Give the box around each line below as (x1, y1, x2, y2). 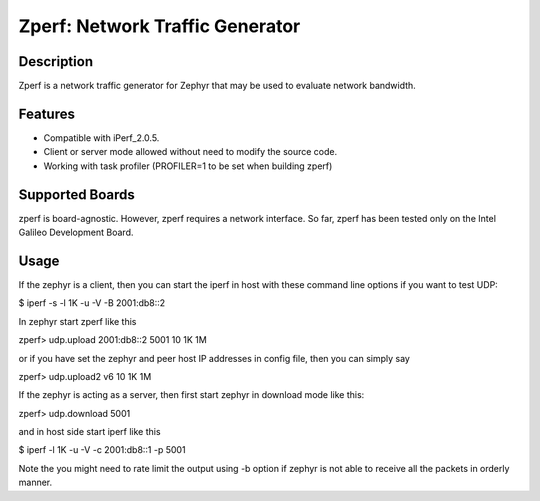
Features (18, 105, 75, 122)
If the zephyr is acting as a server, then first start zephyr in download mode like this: (18, 389, 365, 401)
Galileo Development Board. (18, 226, 134, 239)
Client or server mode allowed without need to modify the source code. (43, 146, 338, 158)
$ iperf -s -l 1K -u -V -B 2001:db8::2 (18, 297, 166, 309)
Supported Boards (18, 186, 135, 203)
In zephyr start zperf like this (18, 315, 137, 327)
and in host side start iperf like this (18, 426, 161, 438)
